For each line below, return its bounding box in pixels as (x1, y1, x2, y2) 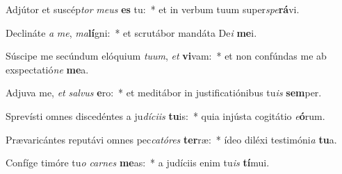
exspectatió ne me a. (6, 62, 89, 76)
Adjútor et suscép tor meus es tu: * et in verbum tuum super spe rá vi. (6, 2, 300, 16)
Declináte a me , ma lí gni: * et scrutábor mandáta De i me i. (6, 25, 257, 40)
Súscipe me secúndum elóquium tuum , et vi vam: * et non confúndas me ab (6, 49, 327, 63)
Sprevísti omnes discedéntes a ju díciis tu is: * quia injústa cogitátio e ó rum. (6, 108, 325, 123)
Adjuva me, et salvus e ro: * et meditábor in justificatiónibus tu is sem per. (6, 85, 322, 100)
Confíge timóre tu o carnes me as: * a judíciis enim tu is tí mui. (6, 155, 270, 170)
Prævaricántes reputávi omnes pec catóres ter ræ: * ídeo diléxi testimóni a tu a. (6, 132, 337, 146)
